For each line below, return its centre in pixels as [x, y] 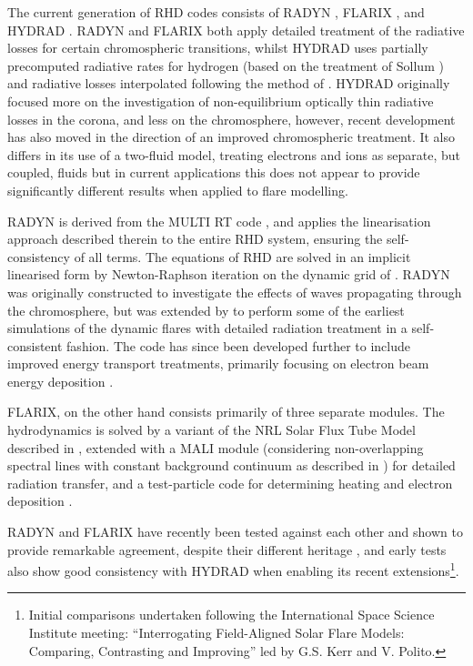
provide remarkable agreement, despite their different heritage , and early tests [227, 549]
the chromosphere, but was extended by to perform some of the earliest [206, 310]
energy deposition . [60, 381]
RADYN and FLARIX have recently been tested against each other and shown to [235, 532]
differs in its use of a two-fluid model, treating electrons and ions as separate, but [234, 154]
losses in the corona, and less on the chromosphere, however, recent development [231, 119]
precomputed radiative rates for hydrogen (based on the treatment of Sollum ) [226, 65]
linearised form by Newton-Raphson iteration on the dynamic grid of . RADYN [229, 274]
